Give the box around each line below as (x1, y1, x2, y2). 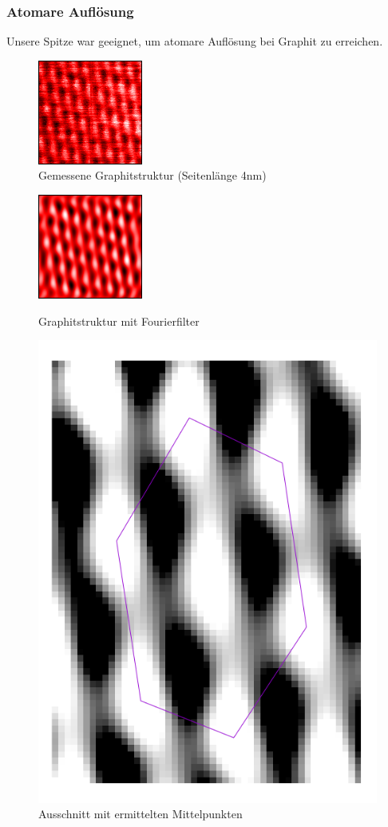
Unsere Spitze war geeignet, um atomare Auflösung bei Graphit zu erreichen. (6, 33, 383, 49)
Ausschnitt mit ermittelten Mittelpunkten (38, 805, 243, 822)
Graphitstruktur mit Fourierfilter (38, 312, 200, 329)
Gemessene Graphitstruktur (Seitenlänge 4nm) (38, 167, 267, 184)
